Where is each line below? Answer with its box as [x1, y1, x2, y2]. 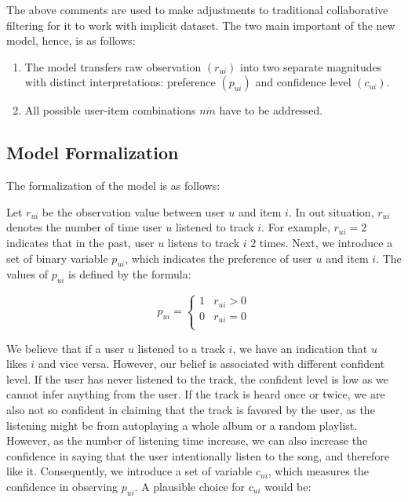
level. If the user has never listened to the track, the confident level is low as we [6, 370, 388, 387]
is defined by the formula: [68, 266, 191, 282]
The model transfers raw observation [24, 58, 202, 75]
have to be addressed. [219, 102, 323, 118]
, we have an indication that [232, 340, 368, 356]
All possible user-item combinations [24, 102, 196, 118]
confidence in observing [6, 478, 118, 494]
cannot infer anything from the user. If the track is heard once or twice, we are [6, 386, 385, 402]
